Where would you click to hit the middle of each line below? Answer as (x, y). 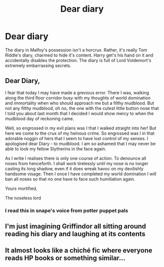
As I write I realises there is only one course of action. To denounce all (76, 158)
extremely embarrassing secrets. (38, 65)
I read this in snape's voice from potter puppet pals (67, 210)
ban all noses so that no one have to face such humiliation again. (70, 179)
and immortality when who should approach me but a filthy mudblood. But (80, 103)
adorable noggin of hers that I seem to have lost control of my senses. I (77, 138)
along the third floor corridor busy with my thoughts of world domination (78, 98)
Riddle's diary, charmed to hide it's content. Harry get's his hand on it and (79, 55)
